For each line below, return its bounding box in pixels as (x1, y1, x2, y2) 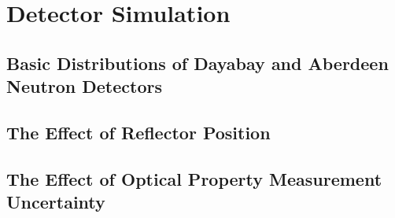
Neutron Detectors (6, 74, 162, 98)
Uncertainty (6, 190, 105, 214)
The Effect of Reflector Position (6, 120, 271, 144)
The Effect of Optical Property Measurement (6, 166, 382, 190)
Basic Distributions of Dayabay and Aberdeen (6, 50, 389, 75)
